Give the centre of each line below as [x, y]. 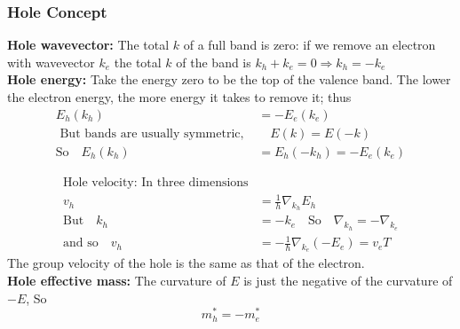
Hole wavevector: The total [88, 45]
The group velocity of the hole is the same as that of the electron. [186, 263]
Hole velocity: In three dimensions [156, 182]
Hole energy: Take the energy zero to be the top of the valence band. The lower [229, 79]
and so [81, 243]
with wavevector [51, 62]
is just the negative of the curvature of [348, 281]
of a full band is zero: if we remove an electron [309, 45]
